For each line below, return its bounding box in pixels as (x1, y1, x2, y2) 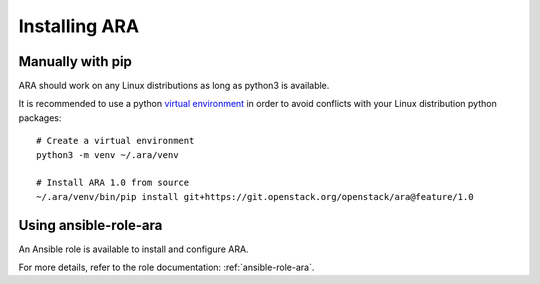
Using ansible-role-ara (18, 216, 163, 234)
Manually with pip (18, 53, 132, 70)
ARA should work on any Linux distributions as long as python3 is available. (18, 80, 330, 92)
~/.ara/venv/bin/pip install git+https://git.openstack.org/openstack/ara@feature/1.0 (36, 191, 474, 202)
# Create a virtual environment (36, 135, 195, 147)
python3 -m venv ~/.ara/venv (36, 149, 179, 160)
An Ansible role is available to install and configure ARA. (18, 243, 249, 255)
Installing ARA (18, 15, 140, 37)
